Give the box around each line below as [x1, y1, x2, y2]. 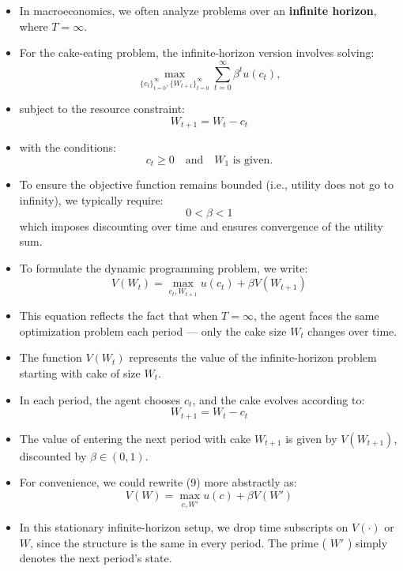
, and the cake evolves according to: [192, 391, 365, 408]
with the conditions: [19, 139, 117, 156]
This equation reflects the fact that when [19, 307, 218, 324]
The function [19, 349, 82, 366]
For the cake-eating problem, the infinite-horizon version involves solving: [19, 44, 375, 61]
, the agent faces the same [253, 307, 379, 324]
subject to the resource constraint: [19, 100, 185, 117]
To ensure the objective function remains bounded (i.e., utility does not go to [19, 176, 394, 193]
